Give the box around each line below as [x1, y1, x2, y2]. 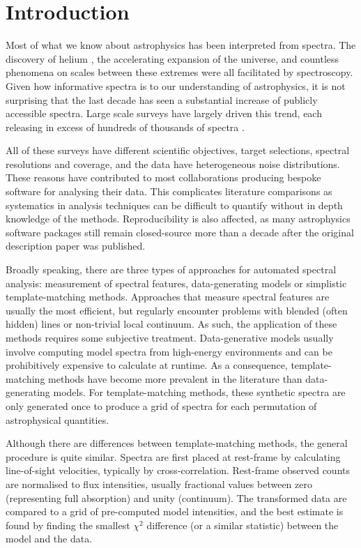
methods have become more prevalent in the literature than [48, 371, 302, 386]
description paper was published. [6, 238, 146, 253]
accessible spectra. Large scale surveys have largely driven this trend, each [6, 106, 322, 121]
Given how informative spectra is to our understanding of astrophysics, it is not [6, 78, 346, 93]
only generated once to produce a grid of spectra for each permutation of [6, 398, 317, 413]
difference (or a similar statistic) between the [146, 517, 339, 532]
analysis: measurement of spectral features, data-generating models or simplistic [6, 275, 347, 290]
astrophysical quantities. [6, 412, 109, 427]
